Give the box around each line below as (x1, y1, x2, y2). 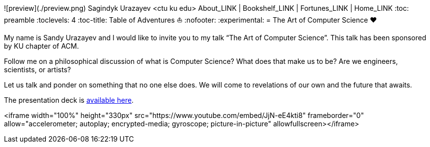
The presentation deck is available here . (4, 96, 134, 104)
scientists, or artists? (4, 65, 71, 74)
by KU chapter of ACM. (4, 42, 79, 50)
